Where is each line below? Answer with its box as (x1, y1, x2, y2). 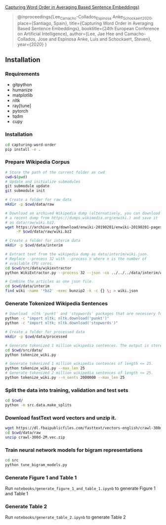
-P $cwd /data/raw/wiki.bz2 (16, 229, 72, 234)
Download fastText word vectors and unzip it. (5, 414, 117, 421)
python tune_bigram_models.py (5, 463, 68, 467)
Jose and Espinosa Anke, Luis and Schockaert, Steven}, (38, 36, 152, 42)
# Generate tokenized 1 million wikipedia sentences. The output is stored (5, 343, 165, 348)
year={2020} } (17, 41, 47, 47)
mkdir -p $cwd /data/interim (5, 243, 63, 248)
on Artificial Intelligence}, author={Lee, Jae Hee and (17, 31, 124, 37)
